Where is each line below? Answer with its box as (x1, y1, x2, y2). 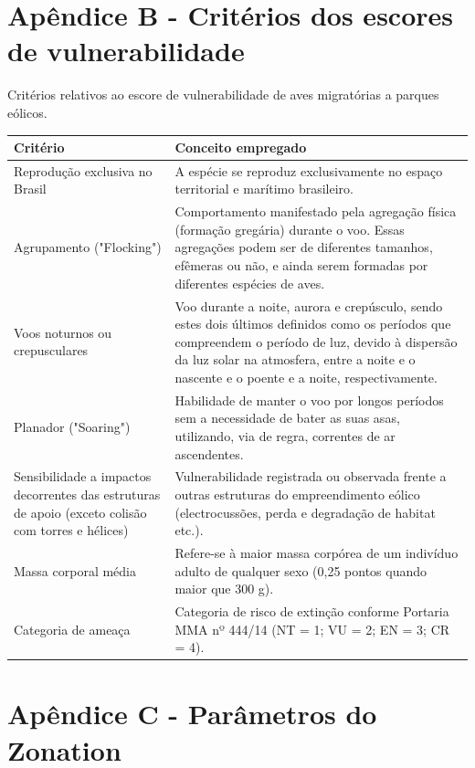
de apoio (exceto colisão (14, 502, 147, 521)
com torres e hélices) (14, 521, 129, 540)
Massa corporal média (14, 561, 137, 580)
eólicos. (7, 102, 47, 121)
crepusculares (14, 341, 89, 360)
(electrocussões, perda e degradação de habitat (174, 502, 436, 521)
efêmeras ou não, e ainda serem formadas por (174, 256, 428, 275)
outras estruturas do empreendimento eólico (174, 484, 420, 503)
